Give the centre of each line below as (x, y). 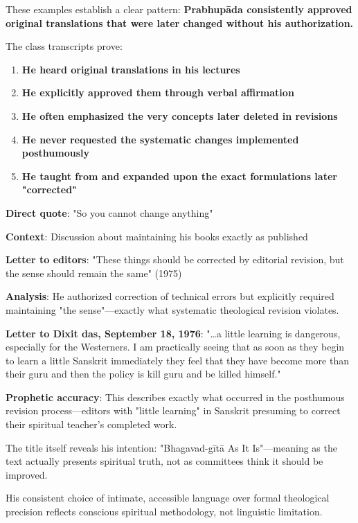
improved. (27, 474)
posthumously (56, 153)
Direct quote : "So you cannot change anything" (109, 212)
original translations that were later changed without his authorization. (180, 23)
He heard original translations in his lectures (131, 69)
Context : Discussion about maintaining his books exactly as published (157, 236)
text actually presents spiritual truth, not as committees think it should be (164, 461)
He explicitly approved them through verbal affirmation (158, 92)
